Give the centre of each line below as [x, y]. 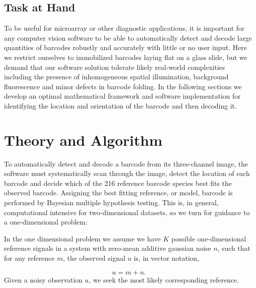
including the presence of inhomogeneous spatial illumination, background [116, 77]
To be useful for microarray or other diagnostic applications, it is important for [124, 28]
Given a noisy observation [43, 279]
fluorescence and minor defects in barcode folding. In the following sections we [123, 86]
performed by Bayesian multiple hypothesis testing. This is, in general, [111, 202]
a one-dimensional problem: [46, 222]
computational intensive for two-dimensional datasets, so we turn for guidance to [127, 212]
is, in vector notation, [166, 258]
